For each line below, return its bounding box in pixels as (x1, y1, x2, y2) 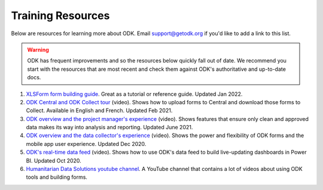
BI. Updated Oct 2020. (26, 157, 82, 164)
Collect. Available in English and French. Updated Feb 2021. (26, 107, 173, 114)
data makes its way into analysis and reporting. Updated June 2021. (26, 124, 193, 131)
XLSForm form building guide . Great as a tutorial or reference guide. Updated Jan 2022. (26, 90, 243, 98)
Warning (27, 46, 49, 53)
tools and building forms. (26, 173, 88, 181)
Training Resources (11, 9, 110, 22)
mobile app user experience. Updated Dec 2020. (26, 140, 147, 147)
